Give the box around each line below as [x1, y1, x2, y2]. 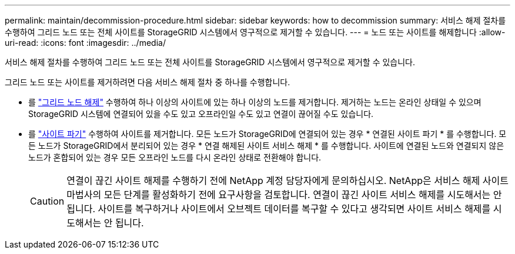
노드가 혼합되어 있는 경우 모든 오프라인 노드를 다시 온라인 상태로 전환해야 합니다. [28, 152, 322, 162]
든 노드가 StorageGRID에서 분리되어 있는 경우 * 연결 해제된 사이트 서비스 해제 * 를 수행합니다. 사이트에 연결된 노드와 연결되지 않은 [28, 141, 504, 151]
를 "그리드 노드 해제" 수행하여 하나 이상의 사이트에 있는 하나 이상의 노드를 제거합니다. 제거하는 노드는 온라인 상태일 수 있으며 [28, 97, 481, 107]
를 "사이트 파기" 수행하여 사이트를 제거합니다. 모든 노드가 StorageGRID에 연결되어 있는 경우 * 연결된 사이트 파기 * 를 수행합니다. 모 [28, 129, 507, 139]
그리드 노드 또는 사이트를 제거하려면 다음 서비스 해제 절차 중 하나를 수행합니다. [5, 77, 290, 87]
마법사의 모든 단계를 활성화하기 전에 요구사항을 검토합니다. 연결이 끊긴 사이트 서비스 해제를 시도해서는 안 [66, 189, 502, 200]
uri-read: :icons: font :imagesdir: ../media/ [5, 38, 166, 48]
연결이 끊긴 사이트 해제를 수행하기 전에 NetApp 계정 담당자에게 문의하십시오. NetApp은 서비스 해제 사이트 [66, 175, 509, 186]
